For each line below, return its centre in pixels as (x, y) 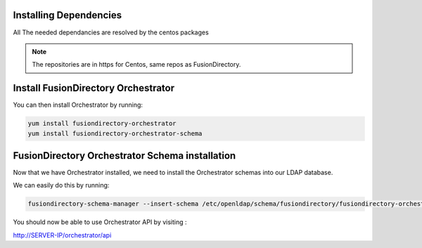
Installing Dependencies (68, 15)
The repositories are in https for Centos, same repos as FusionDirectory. (136, 65)
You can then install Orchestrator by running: (78, 105)
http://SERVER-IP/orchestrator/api (62, 235)
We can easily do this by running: (61, 185)
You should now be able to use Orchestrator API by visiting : (100, 222)
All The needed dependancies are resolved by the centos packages (111, 32)
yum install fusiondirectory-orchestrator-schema (115, 133)
